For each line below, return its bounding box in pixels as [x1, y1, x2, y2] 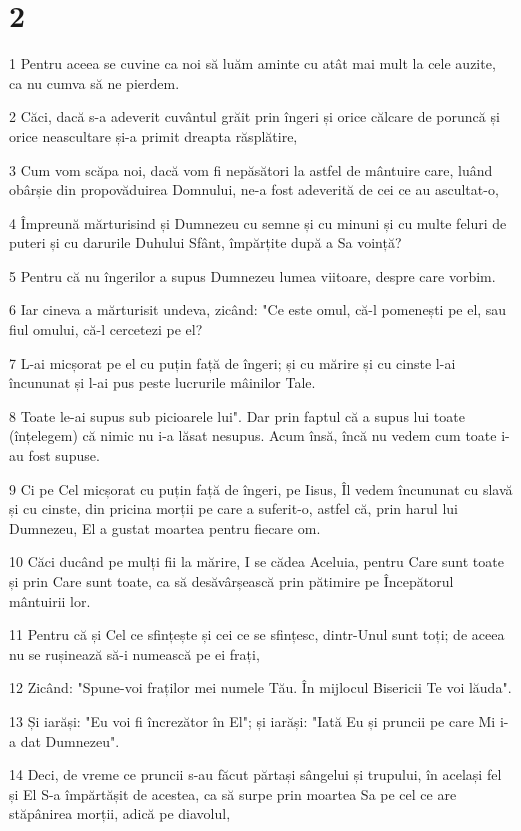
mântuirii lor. [9, 590, 91, 611]
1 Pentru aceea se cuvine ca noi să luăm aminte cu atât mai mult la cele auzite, [9, 53, 496, 74]
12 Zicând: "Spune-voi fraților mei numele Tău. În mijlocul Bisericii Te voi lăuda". [9, 677, 512, 698]
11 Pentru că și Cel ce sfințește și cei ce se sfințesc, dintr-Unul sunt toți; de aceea [9, 624, 505, 645]
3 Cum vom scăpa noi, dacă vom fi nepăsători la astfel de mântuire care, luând [9, 159, 493, 180]
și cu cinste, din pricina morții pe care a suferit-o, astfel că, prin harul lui [9, 498, 458, 519]
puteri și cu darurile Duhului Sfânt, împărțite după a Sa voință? [9, 232, 402, 253]
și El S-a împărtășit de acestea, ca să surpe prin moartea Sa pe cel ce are [9, 783, 457, 804]
